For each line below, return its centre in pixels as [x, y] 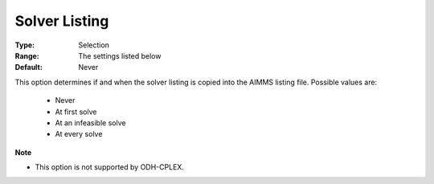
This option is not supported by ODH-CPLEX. [110, 167]
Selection [94, 45]
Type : [25, 45]
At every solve [79, 134]
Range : [27, 55]
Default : [29, 67]
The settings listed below [120, 55]
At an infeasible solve [90, 123]
